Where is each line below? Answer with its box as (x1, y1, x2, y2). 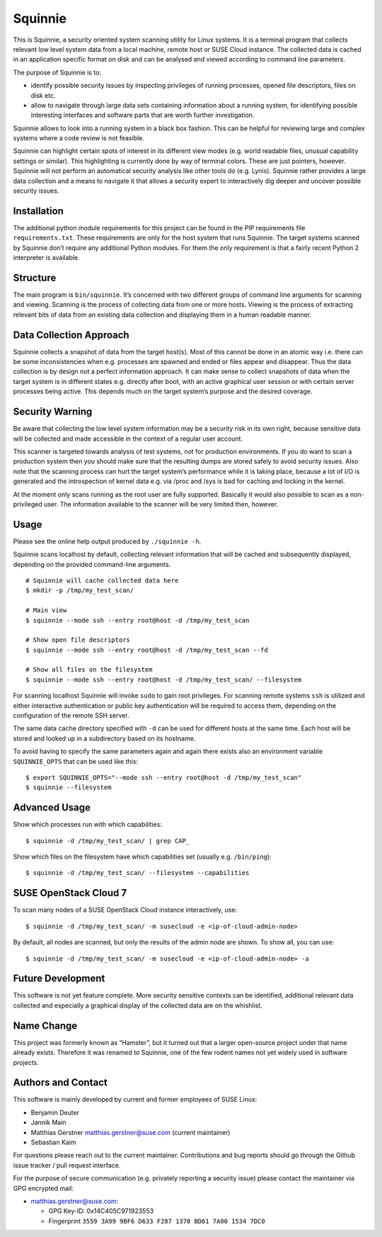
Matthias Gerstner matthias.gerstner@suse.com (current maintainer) (30, 1128, 231, 1136)
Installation (13, 205, 64, 217)
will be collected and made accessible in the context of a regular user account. (13, 434, 243, 443)
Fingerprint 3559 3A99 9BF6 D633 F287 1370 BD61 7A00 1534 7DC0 (48, 1216, 265, 1225)
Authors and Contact (13, 1077, 108, 1089)
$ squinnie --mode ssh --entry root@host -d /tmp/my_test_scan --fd (25, 645, 268, 654)
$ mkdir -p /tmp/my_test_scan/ (25, 587, 134, 594)
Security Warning (13, 406, 93, 418)
